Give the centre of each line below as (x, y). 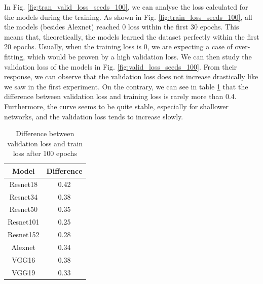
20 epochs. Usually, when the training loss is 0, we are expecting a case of (118, 46)
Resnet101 (24, 222)
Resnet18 (23, 184)
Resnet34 (23, 196)
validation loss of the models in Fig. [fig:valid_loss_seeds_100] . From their (121, 66)
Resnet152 (24, 234)
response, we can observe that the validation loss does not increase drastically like (131, 76)
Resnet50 (23, 209)
